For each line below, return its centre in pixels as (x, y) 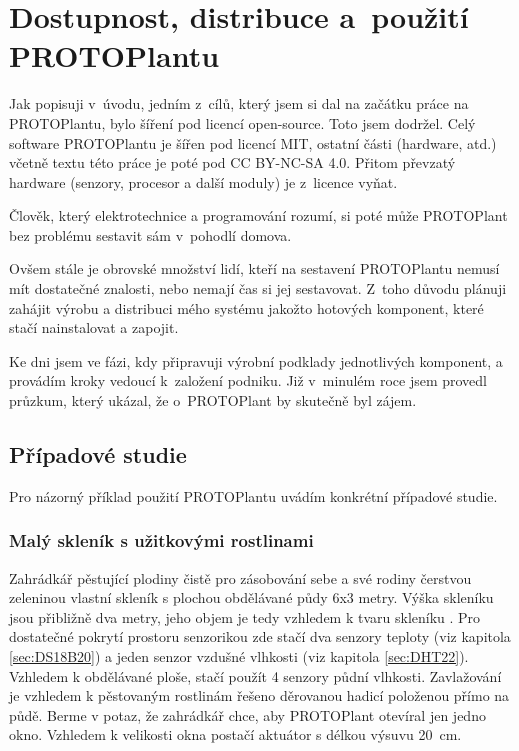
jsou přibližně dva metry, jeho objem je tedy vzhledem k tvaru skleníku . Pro (245, 616)
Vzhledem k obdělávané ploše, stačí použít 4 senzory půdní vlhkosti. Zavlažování (255, 675)
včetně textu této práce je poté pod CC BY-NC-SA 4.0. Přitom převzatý (232, 162)
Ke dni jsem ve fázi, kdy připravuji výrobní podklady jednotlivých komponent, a (256, 360)
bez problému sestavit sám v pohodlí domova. (150, 234)
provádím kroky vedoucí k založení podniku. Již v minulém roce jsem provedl (248, 380)
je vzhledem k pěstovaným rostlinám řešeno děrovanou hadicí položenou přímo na (259, 695)
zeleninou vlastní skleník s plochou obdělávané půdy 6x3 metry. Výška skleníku (251, 597)
